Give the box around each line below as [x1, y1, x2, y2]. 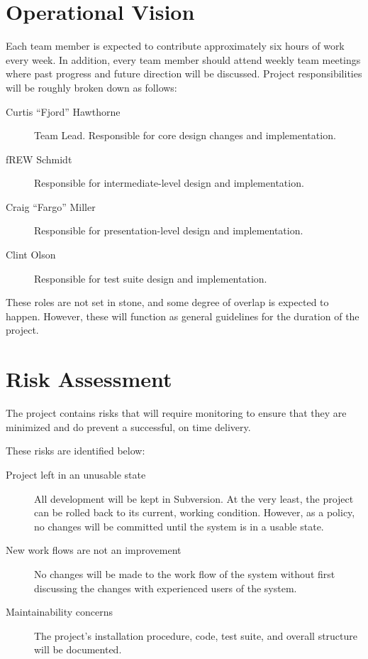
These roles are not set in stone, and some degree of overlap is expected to [6, 295, 329, 310]
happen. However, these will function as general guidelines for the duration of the [6, 308, 359, 323]
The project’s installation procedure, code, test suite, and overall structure [34, 628, 358, 643]
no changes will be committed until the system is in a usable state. [34, 518, 324, 533]
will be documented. [34, 642, 122, 657]
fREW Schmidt [6, 151, 72, 166]
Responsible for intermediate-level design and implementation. [34, 175, 304, 190]
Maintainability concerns [6, 604, 113, 619]
